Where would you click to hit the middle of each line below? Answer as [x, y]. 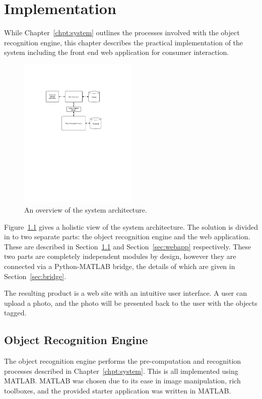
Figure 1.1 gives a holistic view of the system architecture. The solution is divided [131, 226]
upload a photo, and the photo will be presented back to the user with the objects [131, 303]
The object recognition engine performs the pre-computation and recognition [123, 361]
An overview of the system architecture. [86, 209]
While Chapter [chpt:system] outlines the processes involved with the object [122, 32]
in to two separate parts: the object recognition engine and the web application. [127, 237]
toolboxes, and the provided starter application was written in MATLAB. [118, 390]
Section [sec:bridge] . [35, 276]
